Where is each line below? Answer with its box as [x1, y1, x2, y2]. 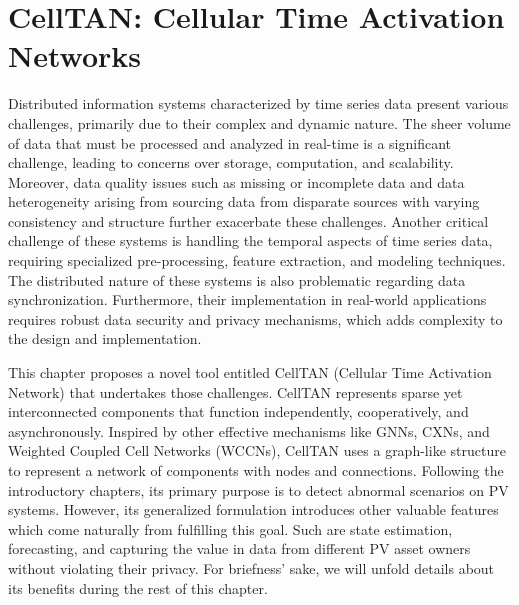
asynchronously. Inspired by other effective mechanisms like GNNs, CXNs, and [8, 420, 490, 441]
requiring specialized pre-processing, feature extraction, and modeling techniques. [8, 250, 506, 271]
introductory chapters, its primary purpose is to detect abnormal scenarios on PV [8, 479, 509, 500]
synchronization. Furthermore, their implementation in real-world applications [8, 289, 487, 310]
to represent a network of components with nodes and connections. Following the [8, 460, 504, 480]
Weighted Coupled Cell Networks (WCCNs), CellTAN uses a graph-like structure [8, 440, 506, 461]
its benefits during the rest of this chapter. [8, 577, 268, 598]
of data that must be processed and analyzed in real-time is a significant [8, 132, 452, 153]
